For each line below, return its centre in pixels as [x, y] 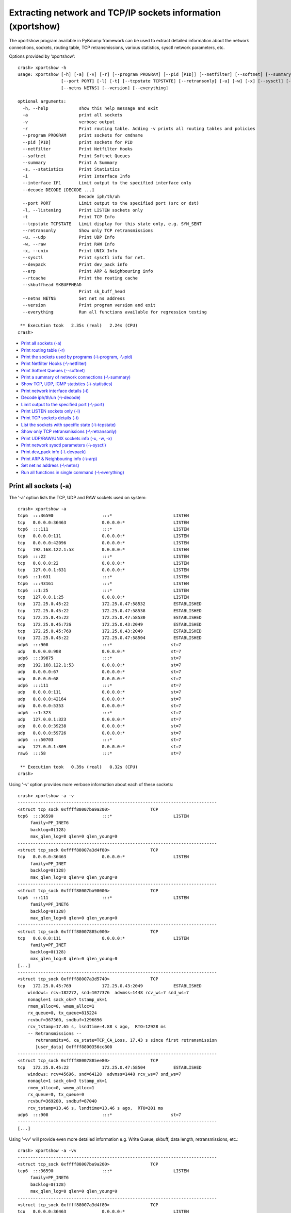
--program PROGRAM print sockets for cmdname [83, 135]
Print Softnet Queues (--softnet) [53, 370]
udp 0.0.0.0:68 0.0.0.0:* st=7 [99, 679]
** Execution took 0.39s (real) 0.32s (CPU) [79, 767]
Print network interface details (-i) [55, 391]
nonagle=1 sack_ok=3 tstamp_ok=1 [67, 1081]
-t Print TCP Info [69, 217]
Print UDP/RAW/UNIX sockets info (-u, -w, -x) [67, 438]
